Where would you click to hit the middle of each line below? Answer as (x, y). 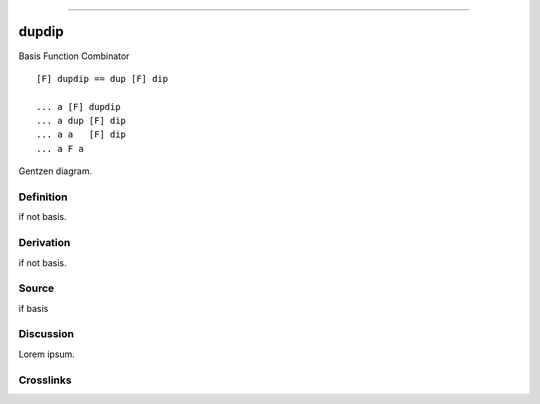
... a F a (60, 148)
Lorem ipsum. (46, 354)
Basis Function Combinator (74, 56)
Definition (43, 197)
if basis (33, 308)
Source (36, 288)
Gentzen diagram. (55, 171)
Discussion (46, 334)
